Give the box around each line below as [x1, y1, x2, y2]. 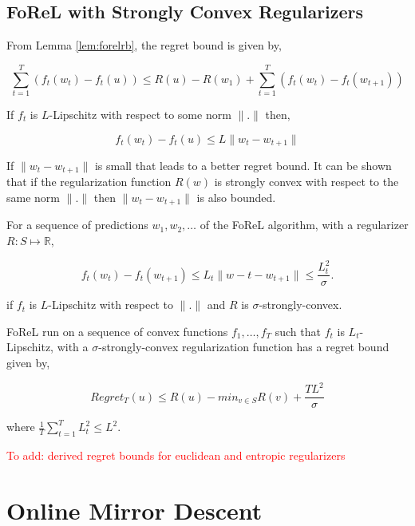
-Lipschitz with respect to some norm [49, 105, 231, 122]
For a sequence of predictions [6, 216, 148, 233]
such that [275, 322, 321, 339]
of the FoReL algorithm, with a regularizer [200, 216, 409, 233]
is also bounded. [196, 189, 276, 206]
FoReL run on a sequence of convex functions [6, 322, 228, 339]
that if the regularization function [6, 173, 172, 190]
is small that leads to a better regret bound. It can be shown [94, 156, 392, 173]
